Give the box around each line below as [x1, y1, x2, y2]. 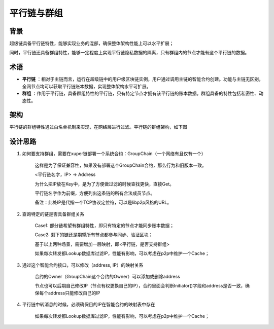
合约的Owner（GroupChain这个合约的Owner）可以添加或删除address [35, 274, 180, 280]
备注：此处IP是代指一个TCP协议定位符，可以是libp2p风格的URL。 [35, 199, 172, 205]
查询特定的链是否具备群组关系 [22, 211, 85, 217]
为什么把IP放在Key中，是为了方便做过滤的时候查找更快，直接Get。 [35, 180, 175, 187]
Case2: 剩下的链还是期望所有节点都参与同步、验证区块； [35, 232, 153, 238]
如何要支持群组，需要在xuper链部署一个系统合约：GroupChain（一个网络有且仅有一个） [22, 151, 206, 157]
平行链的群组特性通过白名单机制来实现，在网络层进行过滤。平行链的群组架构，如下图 [9, 124, 187, 130]
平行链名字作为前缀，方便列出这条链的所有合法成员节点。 [35, 190, 155, 196]
